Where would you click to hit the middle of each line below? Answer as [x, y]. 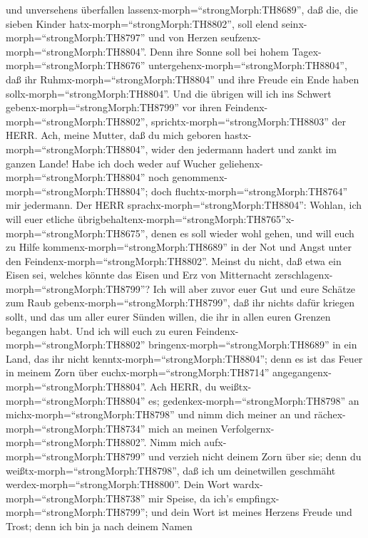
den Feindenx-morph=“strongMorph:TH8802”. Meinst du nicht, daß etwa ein [174, 260]
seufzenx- [241, 37]
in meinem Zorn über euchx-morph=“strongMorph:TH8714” [138, 372]
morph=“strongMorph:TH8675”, [77, 233]
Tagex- [307, 51]
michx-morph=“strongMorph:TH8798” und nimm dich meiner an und [158, 414]
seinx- [294, 23]
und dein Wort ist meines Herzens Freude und [252, 512]
